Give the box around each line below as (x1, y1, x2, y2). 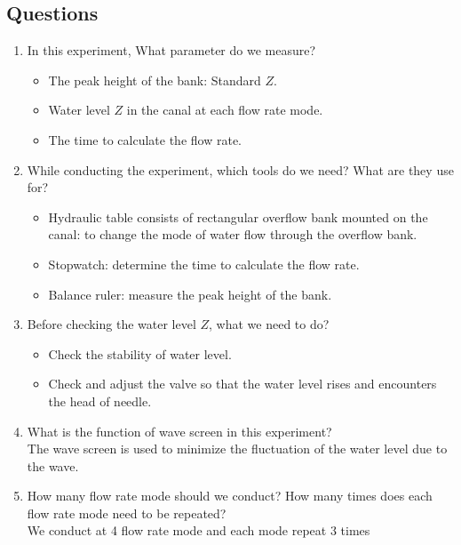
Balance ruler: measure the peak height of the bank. (48, 285, 332, 303)
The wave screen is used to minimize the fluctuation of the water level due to (27, 439, 448, 458)
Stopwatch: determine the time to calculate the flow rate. (48, 254, 360, 273)
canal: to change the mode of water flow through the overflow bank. (48, 225, 417, 244)
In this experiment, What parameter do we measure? (27, 41, 316, 60)
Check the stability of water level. (48, 344, 232, 363)
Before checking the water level (27, 315, 196, 333)
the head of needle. (48, 391, 152, 410)
